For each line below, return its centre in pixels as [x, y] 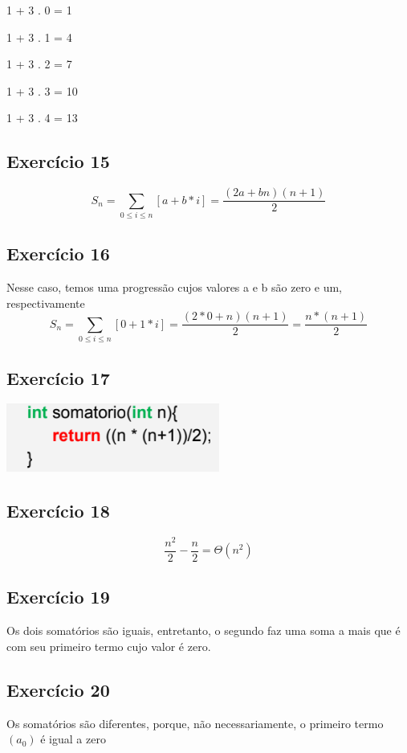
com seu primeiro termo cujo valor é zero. [109, 646]
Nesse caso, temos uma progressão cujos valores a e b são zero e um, [174, 287]
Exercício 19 [58, 597]
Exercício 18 [58, 511]
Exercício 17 [58, 377]
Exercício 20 [58, 689]
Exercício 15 [58, 161]
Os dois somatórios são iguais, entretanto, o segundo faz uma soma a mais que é [203, 630]
